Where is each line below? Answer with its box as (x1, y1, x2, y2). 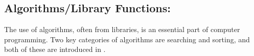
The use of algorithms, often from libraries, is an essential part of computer (4, 24, 240, 35)
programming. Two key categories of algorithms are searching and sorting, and (4, 34, 250, 44)
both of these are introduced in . (4, 44, 106, 54)
